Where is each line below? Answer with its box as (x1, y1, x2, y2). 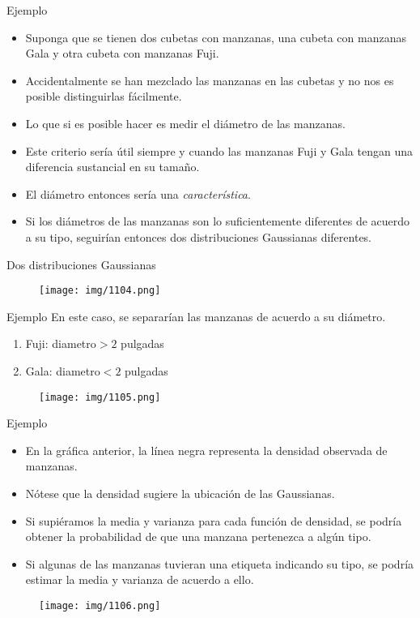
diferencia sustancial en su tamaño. (25, 158, 200, 175)
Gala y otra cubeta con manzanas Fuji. (25, 45, 219, 62)
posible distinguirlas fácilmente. (25, 88, 182, 105)
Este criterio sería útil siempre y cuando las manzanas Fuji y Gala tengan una (25, 142, 413, 159)
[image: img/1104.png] (39, 285, 161, 297)
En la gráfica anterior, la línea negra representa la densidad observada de (25, 441, 388, 458)
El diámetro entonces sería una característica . (25, 185, 251, 202)
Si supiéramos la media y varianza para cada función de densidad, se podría (25, 512, 402, 529)
